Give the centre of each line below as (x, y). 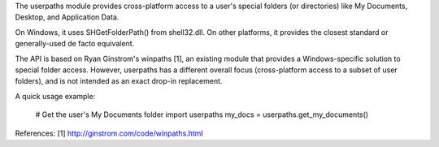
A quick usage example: (55, 96)
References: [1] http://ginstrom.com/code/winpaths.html (109, 133)
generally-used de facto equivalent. (75, 44)
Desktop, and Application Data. (67, 17)
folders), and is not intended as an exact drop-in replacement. (119, 81)
